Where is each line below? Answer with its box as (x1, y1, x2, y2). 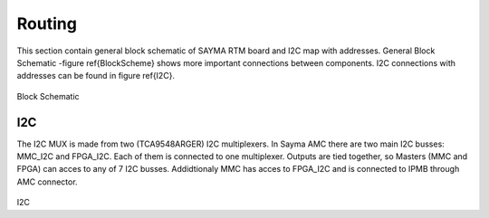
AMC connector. (16, 176, 78, 187)
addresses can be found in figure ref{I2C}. (16, 71, 176, 81)
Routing (16, 14, 77, 33)
